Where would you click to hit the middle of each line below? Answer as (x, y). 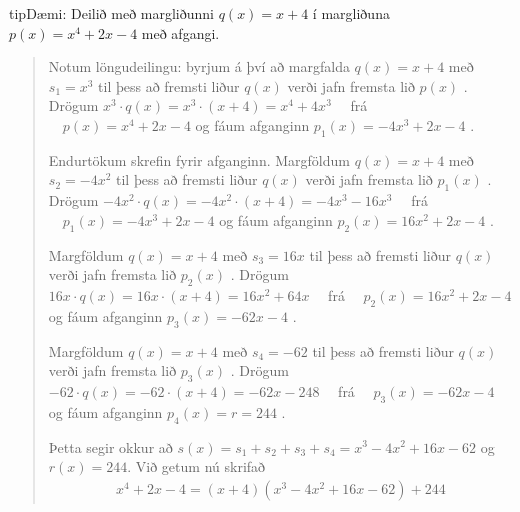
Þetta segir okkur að (110, 446)
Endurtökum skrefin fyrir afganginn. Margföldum (199, 159)
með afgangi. (180, 32)
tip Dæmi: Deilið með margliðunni (112, 13)
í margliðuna (351, 13)
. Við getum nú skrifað (196, 466)
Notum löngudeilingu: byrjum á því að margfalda (199, 66)
